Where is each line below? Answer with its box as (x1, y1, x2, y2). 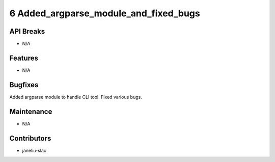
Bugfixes (9, 80, 39, 89)
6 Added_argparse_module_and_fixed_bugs (9, 8, 201, 19)
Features (9, 53, 38, 62)
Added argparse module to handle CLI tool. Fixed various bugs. (9, 94, 142, 100)
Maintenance (9, 107, 52, 116)
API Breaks (9, 27, 45, 36)
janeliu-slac (22, 147, 47, 153)
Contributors (9, 134, 51, 143)
